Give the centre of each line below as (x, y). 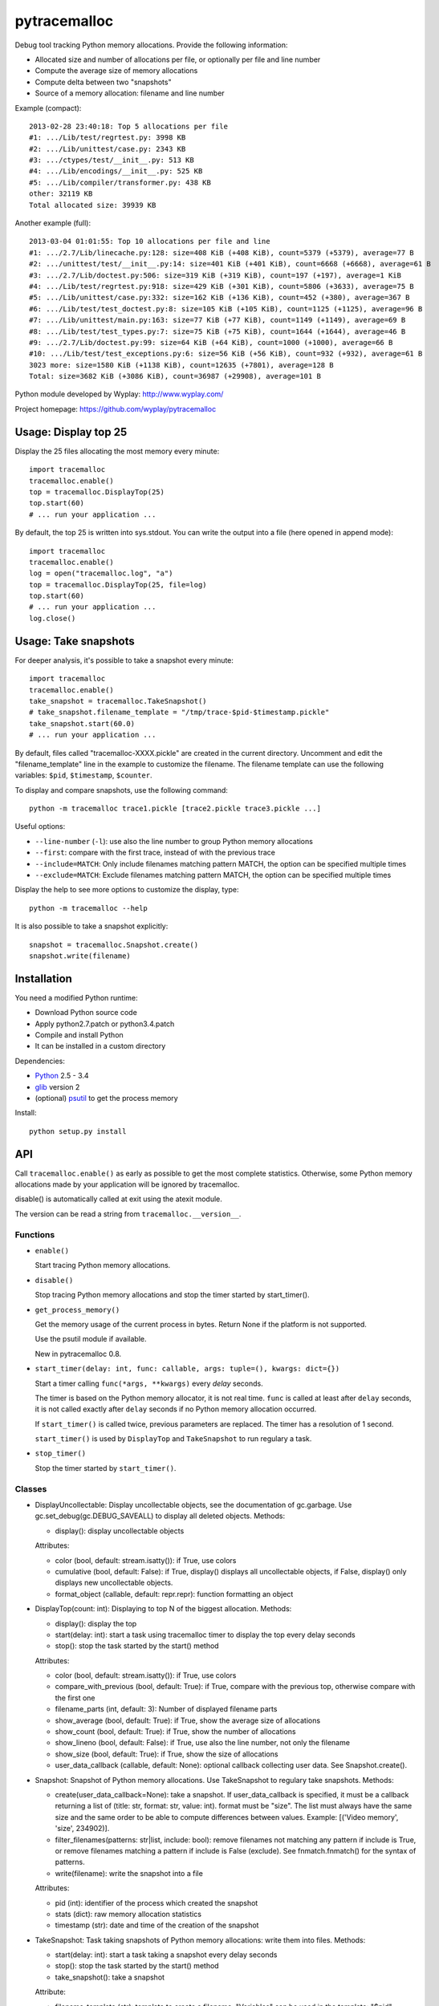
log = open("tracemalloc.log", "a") (101, 573)
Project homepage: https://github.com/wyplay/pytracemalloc (116, 408)
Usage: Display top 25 (71, 432)
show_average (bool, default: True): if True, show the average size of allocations (188, 1720)
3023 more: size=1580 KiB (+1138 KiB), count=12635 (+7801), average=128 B (181, 365)
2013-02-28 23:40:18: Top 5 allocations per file (129, 126)
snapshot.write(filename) (80, 956)
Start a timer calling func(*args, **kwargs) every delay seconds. (149, 1383)
